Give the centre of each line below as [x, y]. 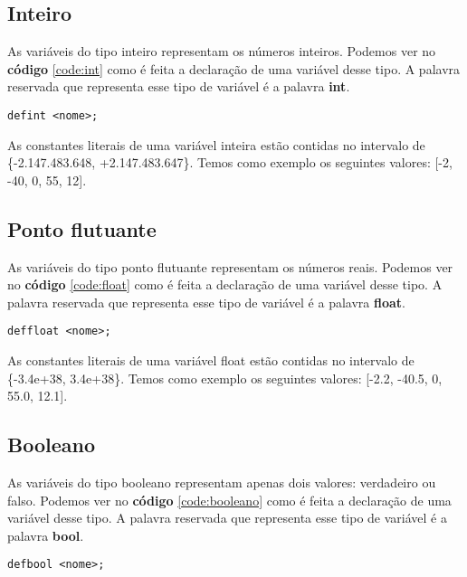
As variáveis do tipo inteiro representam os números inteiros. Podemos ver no [222, 51]
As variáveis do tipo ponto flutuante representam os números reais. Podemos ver [230, 266]
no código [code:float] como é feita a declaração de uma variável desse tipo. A [225, 284]
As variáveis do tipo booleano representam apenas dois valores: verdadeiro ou [222, 482]
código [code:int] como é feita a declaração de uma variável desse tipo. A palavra [234, 68]
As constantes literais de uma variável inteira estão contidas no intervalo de [216, 144]
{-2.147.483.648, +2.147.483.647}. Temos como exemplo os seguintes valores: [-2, [230, 162]
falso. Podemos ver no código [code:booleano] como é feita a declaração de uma [229, 500]
